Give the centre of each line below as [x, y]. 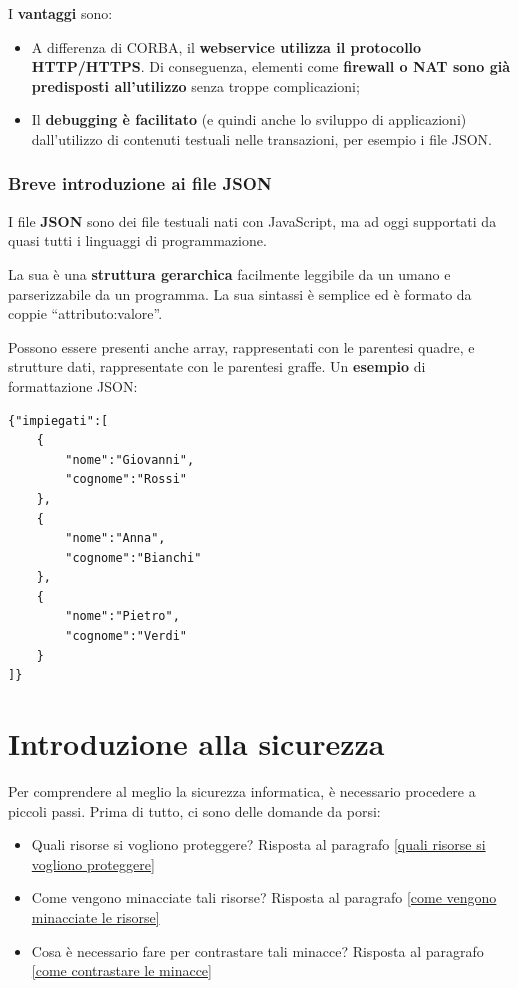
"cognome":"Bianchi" [133, 557]
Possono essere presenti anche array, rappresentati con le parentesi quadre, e [241, 346]
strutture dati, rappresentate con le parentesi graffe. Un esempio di [217, 366]
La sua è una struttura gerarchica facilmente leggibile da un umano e [229, 273]
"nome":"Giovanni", [130, 459]
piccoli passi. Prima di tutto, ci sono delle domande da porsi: [194, 810]
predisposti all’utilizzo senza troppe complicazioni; [195, 85]
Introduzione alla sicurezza [196, 743]
